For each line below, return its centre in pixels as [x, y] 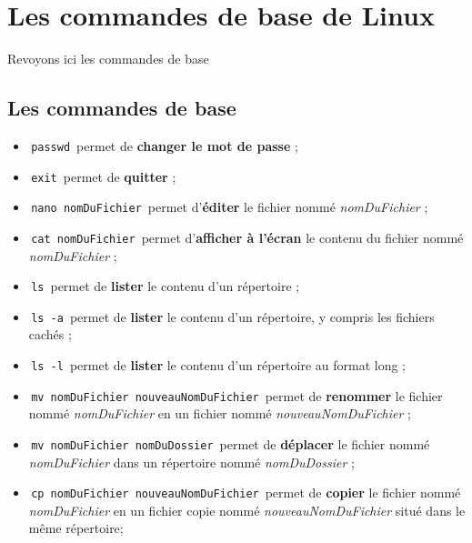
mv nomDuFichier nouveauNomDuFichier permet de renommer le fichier [237, 395]
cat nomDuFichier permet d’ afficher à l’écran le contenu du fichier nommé [247, 237]
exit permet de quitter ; [104, 176]
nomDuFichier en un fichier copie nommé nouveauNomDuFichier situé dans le [247, 510]
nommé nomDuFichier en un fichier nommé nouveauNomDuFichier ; [220, 413]
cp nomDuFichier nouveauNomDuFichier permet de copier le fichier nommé [246, 493]
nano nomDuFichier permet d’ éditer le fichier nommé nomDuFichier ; [230, 207]
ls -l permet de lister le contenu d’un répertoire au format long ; [218, 365]
